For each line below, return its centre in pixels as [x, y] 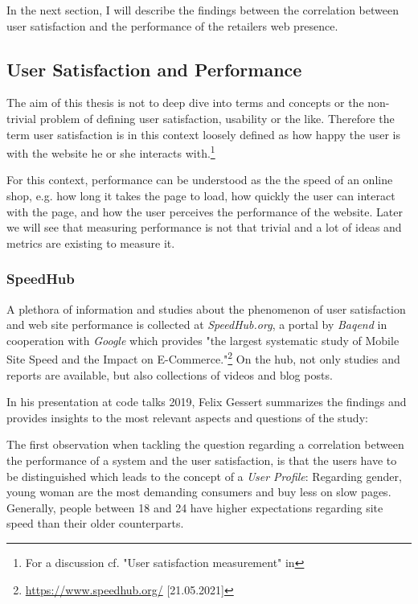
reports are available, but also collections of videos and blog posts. [170, 374]
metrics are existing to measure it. [91, 242]
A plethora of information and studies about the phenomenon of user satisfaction [206, 308]
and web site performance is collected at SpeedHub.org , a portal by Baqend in [197, 325]
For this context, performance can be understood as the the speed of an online [200, 180]
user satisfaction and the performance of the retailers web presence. [172, 25]
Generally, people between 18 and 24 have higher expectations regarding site [195, 507]
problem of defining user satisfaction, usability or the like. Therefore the [217, 118]
